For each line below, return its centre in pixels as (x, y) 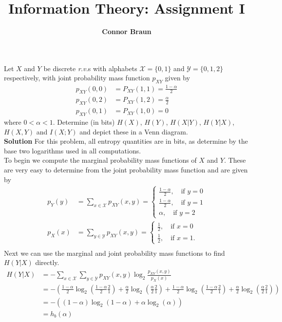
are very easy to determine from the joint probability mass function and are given (126, 170)
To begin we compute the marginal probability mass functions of (100, 160)
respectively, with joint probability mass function (77, 78)
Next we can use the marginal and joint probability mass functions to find (114, 253)
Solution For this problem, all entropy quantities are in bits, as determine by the (126, 141)
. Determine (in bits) (84, 122)
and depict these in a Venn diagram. (134, 131)
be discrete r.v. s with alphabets (90, 68)
